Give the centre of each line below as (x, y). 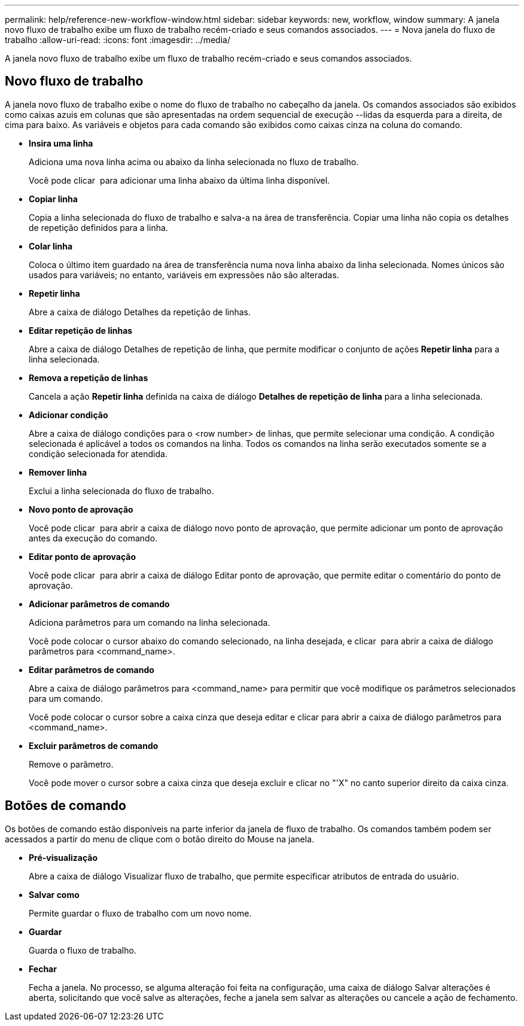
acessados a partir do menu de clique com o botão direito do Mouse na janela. (160, 839)
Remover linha (58, 472)
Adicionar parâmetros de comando (99, 604)
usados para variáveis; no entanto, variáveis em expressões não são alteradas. (184, 275)
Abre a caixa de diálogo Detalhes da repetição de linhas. (140, 312)
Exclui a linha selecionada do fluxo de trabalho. (121, 491)
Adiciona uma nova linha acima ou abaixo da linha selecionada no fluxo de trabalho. (194, 162)
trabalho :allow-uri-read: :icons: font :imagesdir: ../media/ (118, 40)
